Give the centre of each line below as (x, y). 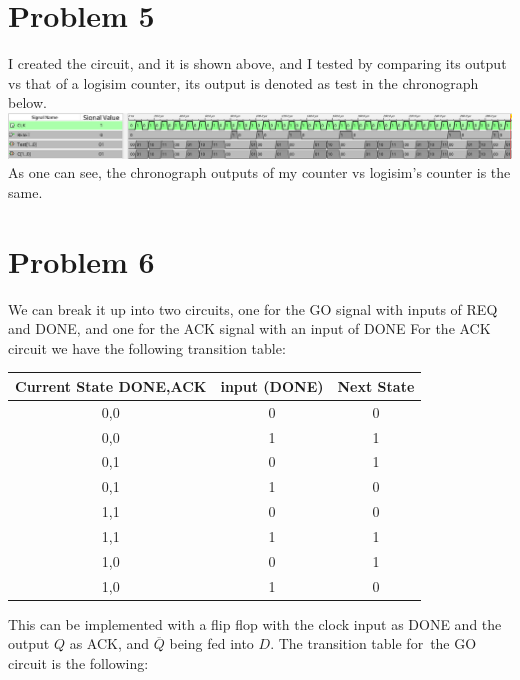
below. (27, 102)
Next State (376, 385)
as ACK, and (109, 643)
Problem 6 (81, 260)
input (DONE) (272, 385)
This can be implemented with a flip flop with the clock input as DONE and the (255, 623)
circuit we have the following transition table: (147, 347)
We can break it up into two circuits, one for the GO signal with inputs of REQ (253, 308)
